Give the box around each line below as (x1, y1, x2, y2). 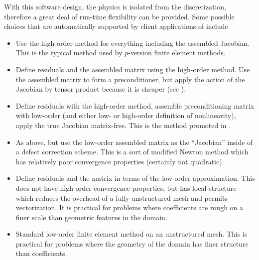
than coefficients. (15, 248, 67, 259)
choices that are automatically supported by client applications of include (4, 21, 228, 31)
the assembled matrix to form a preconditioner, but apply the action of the (15, 74, 245, 84)
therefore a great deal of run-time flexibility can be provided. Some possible (4, 11, 235, 21)
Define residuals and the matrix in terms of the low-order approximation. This (15, 173, 255, 183)
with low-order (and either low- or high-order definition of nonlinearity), (15, 110, 236, 121)
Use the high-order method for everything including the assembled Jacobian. (15, 37, 250, 48)
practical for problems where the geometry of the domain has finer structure (15, 238, 249, 249)
